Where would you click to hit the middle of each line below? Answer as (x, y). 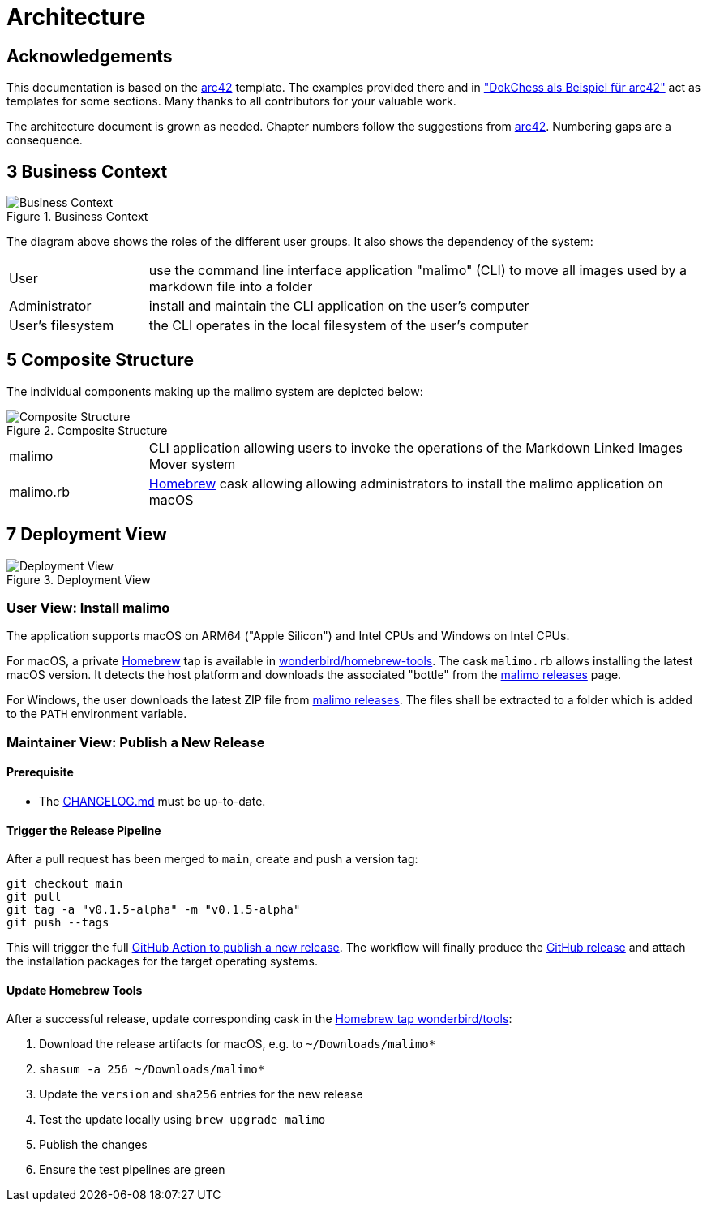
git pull (34, 897)
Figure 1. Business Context (77, 217)
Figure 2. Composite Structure (87, 430)
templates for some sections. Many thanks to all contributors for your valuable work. (231, 101)
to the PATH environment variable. (97, 714)
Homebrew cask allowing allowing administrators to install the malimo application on (406, 483)
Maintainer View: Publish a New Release (136, 742)
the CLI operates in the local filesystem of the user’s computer (339, 326)
